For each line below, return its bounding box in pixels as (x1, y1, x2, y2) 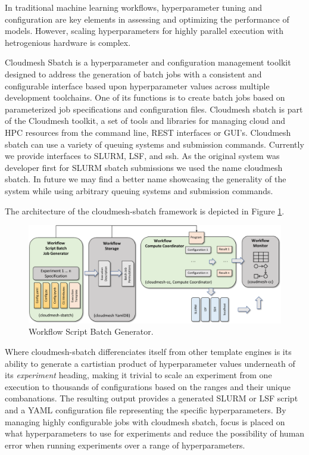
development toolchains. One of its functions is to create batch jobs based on (5, 91, 285, 104)
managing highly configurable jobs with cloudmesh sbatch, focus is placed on (5, 415, 285, 428)
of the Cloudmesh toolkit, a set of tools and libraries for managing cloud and (5, 114, 286, 127)
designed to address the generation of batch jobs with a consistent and (5, 67, 262, 80)
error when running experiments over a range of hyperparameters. (5, 438, 245, 451)
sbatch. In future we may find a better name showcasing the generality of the (5, 173, 286, 185)
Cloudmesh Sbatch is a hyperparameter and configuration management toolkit (5, 56, 291, 68)
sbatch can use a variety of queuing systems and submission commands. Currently (5, 138, 304, 150)
